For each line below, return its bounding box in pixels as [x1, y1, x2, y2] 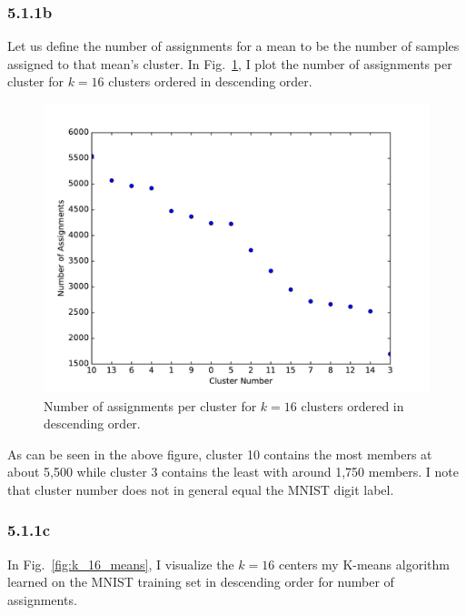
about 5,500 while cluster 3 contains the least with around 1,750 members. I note [7, 462, 460, 481]
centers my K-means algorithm [278, 554, 450, 573]
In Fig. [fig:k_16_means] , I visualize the [7, 554, 234, 573]
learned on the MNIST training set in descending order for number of [7, 572, 394, 591]
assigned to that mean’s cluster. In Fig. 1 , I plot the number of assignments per [7, 54, 452, 73]
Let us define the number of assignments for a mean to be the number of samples [7, 36, 460, 55]
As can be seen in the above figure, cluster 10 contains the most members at [7, 444, 432, 463]
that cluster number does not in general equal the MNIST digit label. [7, 479, 394, 499]
